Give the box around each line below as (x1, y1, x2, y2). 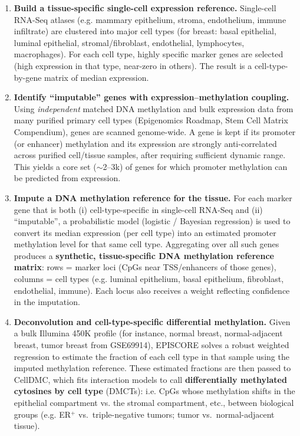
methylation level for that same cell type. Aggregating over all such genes (14, 238, 279, 250)
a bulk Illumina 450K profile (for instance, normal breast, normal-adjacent (14, 327, 283, 339)
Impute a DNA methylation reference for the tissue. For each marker (14, 191, 292, 204)
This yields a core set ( (14, 160, 97, 172)
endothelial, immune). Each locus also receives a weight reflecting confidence (14, 284, 290, 296)
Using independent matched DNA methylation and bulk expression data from (14, 102, 294, 114)
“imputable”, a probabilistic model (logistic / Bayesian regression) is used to (14, 215, 291, 227)
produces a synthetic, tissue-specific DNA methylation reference (14, 249, 274, 261)
